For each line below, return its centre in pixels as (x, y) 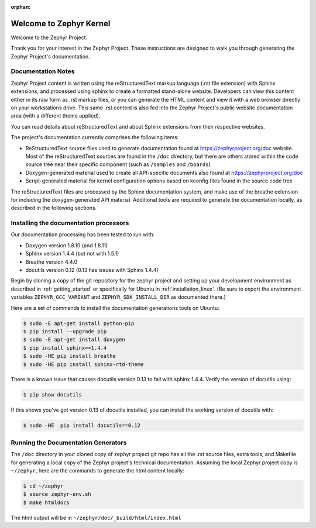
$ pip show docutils (52, 395)
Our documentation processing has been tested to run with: (83, 234)
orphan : (21, 7)
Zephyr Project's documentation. (50, 56)
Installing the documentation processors (70, 223)
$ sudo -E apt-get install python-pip (79, 323)
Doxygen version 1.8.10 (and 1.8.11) (67, 245)
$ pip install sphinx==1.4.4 (65, 348)
